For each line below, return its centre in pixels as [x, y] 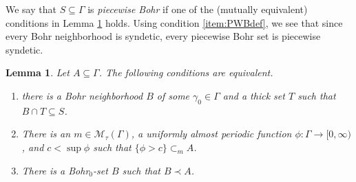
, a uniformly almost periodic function [211, 134]
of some [173, 95]
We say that [31, 9]
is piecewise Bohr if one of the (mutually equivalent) [198, 9]
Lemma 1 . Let [38, 72]
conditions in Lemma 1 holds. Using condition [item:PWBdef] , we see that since [174, 22]
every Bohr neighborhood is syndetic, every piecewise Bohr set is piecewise [163, 36]
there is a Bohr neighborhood [82, 95]
